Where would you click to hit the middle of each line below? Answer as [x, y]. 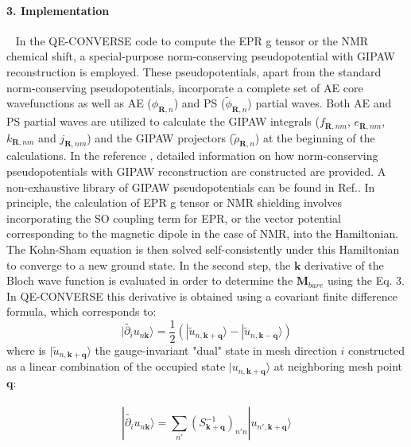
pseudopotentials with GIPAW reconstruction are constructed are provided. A [196, 171]
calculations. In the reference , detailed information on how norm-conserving [192, 155]
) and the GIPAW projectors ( [161, 137]
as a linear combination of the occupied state [116, 366]
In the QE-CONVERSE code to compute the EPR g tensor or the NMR [192, 40]
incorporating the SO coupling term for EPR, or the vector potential [174, 218]
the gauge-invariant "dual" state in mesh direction [216, 350]
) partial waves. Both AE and [320, 103]
